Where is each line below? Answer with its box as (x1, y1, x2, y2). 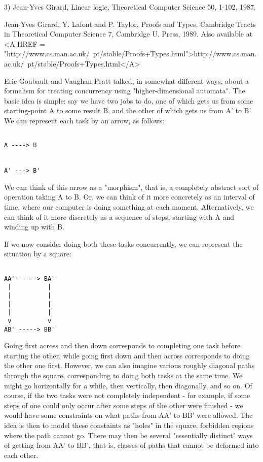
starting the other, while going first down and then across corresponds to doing (4, 350, 250, 360)
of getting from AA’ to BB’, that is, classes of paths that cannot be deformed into (4, 440, 259, 450)
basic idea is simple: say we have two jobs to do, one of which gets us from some (4, 95, 253, 106)
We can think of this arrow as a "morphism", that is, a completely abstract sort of (4, 181, 259, 192)
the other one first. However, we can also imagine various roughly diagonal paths (4, 360, 255, 371)
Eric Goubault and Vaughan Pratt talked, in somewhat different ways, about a (4, 75, 249, 86)
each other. (4, 449, 39, 460)
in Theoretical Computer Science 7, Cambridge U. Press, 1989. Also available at (4, 28, 253, 39)
